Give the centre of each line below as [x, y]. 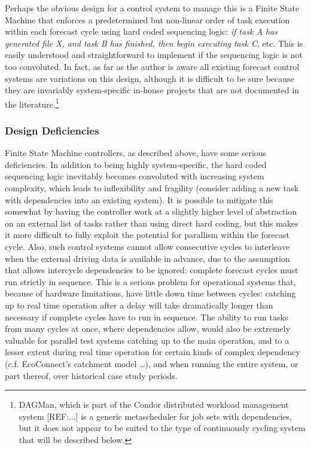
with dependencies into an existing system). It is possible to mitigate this [139, 199]
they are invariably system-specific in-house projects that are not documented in [152, 90]
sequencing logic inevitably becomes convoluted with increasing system [135, 176]
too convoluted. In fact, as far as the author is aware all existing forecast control [152, 66]
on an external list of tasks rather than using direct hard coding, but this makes [152, 223]
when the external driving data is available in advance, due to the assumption [147, 258]
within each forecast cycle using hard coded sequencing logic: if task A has [141, 31]
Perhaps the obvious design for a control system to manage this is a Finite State [152, 8]
